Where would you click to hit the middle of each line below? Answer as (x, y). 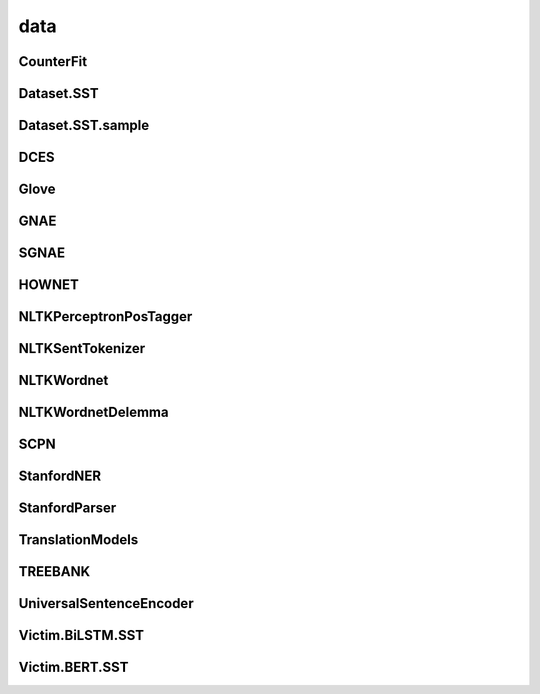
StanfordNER (60, 476)
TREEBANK (54, 571)
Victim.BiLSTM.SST (81, 635)
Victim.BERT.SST (73, 667)
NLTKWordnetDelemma (93, 412)
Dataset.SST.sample (84, 125)
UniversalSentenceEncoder (106, 603)
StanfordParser (67, 508)
